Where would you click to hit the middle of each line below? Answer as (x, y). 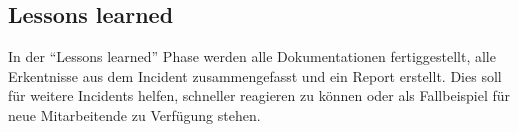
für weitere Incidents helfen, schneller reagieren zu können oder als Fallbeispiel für (259, 95)
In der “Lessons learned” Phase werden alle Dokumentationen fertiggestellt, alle (252, 56)
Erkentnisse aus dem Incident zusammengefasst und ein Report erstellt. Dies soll (255, 75)
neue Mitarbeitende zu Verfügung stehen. (134, 114)
